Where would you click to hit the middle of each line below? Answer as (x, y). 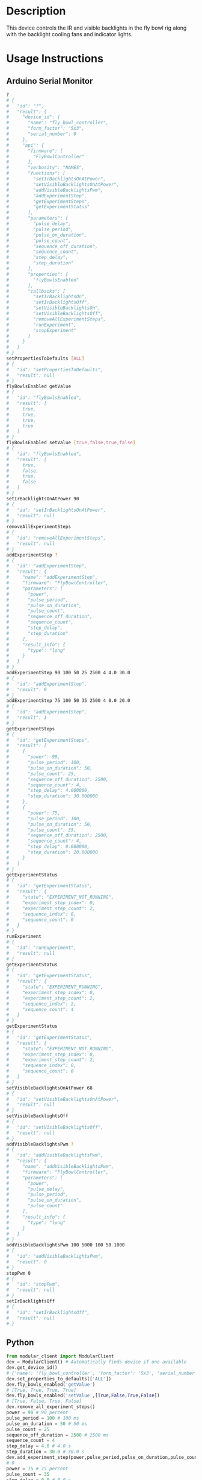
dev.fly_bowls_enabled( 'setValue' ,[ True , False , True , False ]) (83, 1395)
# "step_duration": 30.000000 (52, 796)
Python (20, 1342)
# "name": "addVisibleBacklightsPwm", (60, 1167)
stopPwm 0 (19, 1273)
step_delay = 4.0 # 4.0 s (38, 1446)
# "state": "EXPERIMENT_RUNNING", (55, 987)
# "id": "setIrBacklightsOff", (48, 1312)
